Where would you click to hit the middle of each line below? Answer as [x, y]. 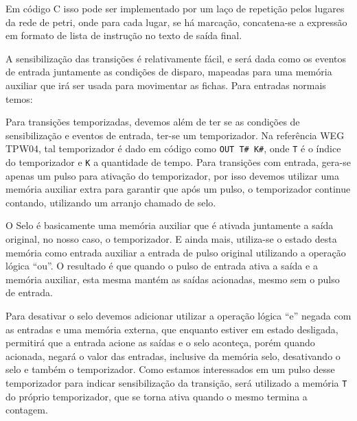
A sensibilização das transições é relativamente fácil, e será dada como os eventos [176, 58]
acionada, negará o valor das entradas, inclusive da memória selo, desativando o [173, 356]
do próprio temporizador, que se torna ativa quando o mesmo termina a [157, 396]
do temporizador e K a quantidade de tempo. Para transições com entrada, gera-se [178, 162]
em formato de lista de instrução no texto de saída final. [124, 35]
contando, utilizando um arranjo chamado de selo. [111, 202]
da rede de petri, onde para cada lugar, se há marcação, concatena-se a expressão [176, 22]
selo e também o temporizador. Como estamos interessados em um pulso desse [170, 369]
